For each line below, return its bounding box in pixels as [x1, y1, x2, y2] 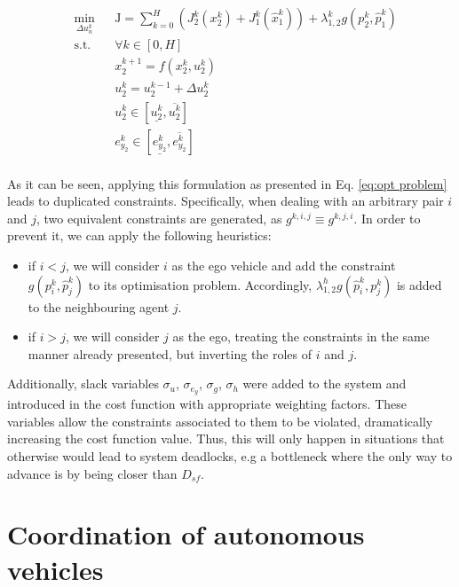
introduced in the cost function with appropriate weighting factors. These [7, 395, 407, 413]
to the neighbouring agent [28, 297, 170, 316]
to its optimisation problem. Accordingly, [88, 275, 313, 293]
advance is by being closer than [7, 464, 178, 482]
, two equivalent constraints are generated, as [36, 208, 282, 227]
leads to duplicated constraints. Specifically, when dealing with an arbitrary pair [7, 192, 444, 210]
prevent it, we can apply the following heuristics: [7, 226, 272, 245]
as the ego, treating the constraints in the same [172, 327, 430, 346]
